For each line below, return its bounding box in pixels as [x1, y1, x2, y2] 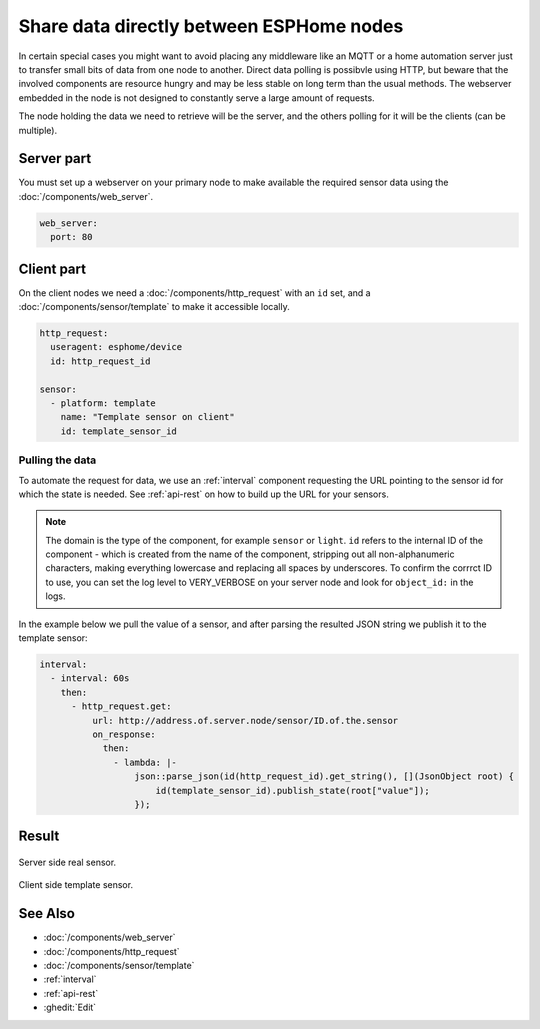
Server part [18, 150, 92, 167]
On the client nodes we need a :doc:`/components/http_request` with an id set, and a [18, 286, 371, 299]
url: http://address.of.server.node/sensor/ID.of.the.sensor [91, 715, 399, 726]
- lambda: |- [113, 756, 177, 768]
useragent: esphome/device [50, 341, 183, 353]
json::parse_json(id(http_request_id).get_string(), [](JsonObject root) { [134, 771, 515, 782]
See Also [18, 905, 75, 922]
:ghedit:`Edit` [43, 1001, 97, 1014]
